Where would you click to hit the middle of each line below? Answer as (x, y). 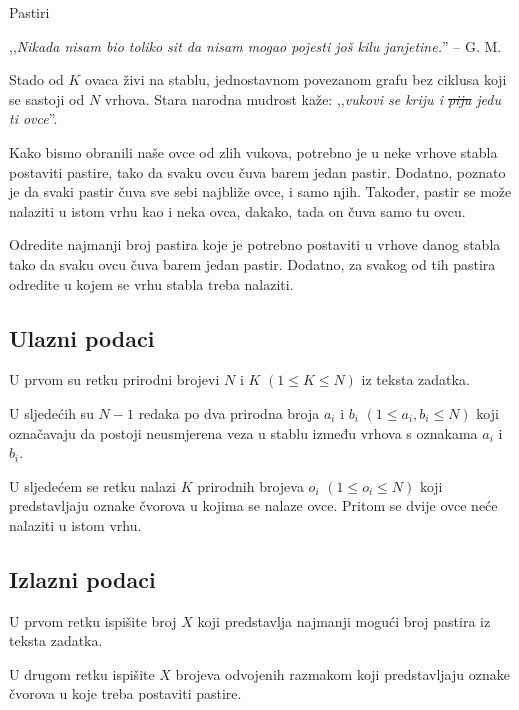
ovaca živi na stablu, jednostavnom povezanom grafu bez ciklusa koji (296, 79)
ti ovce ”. (33, 118)
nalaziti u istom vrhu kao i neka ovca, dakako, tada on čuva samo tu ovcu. (237, 210)
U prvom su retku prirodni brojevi (114, 379)
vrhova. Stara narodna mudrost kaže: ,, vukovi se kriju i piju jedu (302, 98)
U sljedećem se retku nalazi (92, 485)
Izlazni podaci (82, 578)
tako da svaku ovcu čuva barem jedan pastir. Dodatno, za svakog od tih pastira (252, 263)
